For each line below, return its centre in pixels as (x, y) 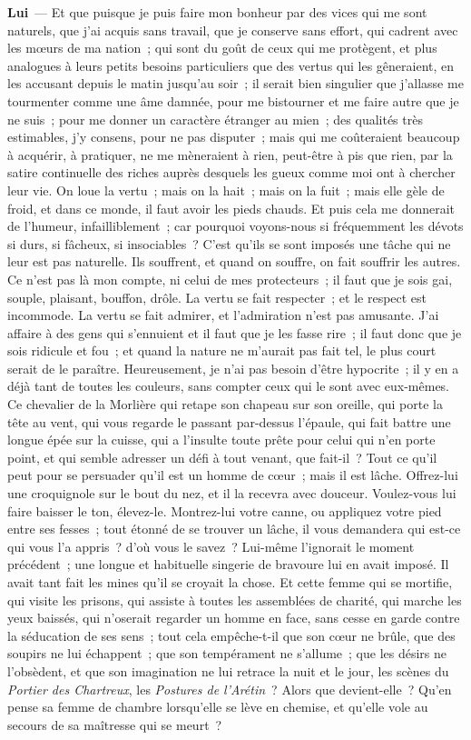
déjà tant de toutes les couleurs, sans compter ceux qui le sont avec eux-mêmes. (229, 386)
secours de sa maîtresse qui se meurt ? (115, 724)
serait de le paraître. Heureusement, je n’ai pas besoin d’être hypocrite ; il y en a (233, 368)
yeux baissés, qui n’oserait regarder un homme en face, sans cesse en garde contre (234, 618)
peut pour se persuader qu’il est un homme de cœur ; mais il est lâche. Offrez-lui (233, 475)
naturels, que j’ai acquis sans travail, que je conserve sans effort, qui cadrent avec (233, 30)
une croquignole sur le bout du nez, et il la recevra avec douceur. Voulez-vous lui (232, 493)
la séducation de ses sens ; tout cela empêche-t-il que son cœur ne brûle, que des (231, 635)
